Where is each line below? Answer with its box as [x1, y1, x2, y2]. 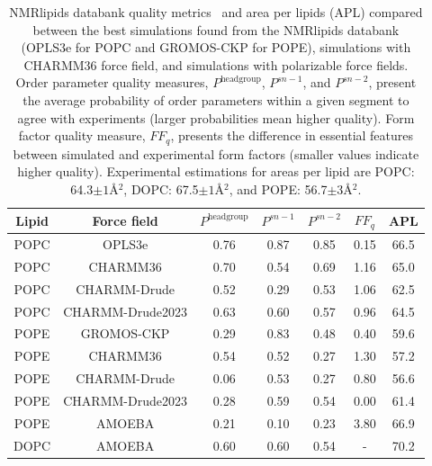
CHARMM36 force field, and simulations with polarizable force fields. [23, 55, 409, 74]
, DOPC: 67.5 [123, 179, 199, 198]
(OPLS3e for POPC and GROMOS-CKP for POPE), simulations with [21, 38, 411, 57]
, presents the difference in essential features [170, 126, 414, 145]
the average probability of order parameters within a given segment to [22, 90, 409, 109]
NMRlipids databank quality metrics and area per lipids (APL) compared [9, 3, 423, 21]
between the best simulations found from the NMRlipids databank [32, 20, 400, 39]
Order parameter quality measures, [15, 73, 209, 92]
